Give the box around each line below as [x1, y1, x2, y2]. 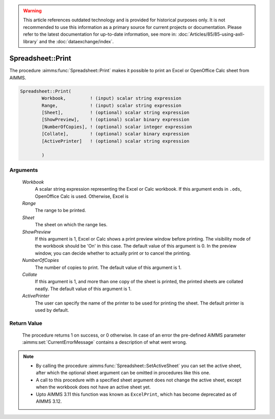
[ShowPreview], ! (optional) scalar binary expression [41, 117, 189, 123]
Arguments [9, 166, 38, 173]
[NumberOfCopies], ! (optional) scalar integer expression [41, 124, 193, 130]
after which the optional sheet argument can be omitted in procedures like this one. [36, 370, 211, 376]
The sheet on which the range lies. [35, 222, 108, 228]
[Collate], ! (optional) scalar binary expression [41, 131, 189, 137]
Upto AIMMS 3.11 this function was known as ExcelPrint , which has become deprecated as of [36, 391, 237, 397]
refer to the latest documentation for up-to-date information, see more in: [23, 31, 177, 38]
